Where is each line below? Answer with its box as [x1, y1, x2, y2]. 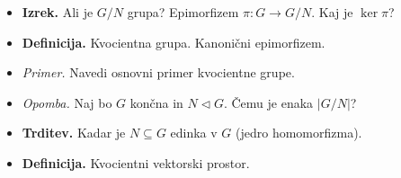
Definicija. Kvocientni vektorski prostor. [22, 153, 250, 172]
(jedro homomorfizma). [236, 123, 362, 142]
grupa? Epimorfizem [127, 3, 239, 21]
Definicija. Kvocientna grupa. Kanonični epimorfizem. [22, 32, 325, 51]
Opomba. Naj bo [22, 93, 112, 111]
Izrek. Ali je [22, 3, 94, 21]
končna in [129, 93, 183, 111]
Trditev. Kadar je [22, 123, 126, 142]
